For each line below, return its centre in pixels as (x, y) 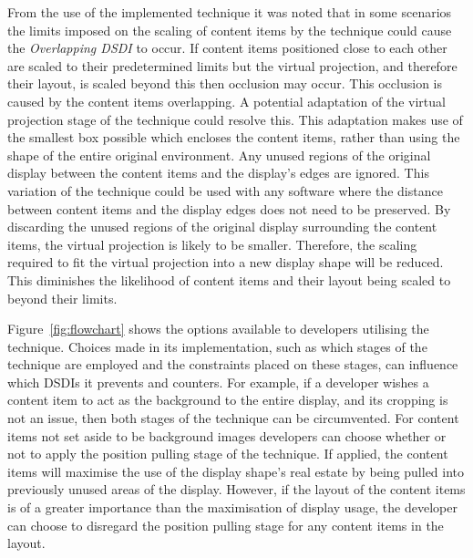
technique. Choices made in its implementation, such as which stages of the (217, 346)
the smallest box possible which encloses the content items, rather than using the (234, 137)
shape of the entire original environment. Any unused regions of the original (219, 155)
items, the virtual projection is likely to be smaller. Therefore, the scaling (212, 244)
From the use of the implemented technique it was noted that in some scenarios (230, 12)
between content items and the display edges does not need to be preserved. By (229, 208)
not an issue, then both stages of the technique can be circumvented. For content (233, 418)
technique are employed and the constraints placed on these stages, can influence (233, 364)
